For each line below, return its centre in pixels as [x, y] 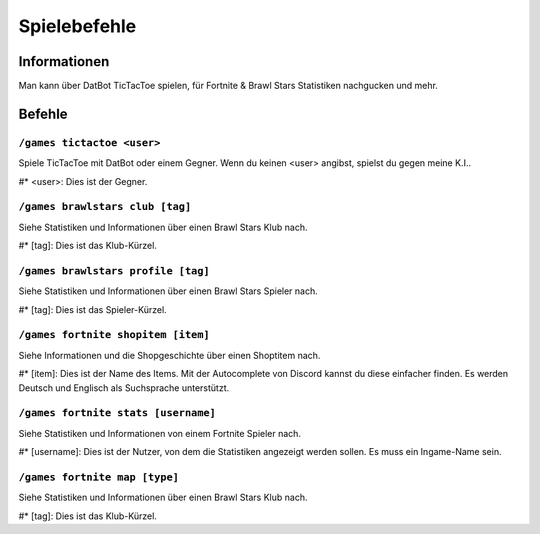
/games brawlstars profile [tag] [114, 270]
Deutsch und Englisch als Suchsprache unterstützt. [124, 387]
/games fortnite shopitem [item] [114, 335]
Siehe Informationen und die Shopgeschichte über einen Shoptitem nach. [169, 355]
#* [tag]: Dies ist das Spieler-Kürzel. [92, 309]
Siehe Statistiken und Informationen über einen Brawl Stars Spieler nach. [168, 291]
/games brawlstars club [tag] [105, 207]
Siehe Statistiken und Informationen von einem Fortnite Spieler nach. [160, 433]
